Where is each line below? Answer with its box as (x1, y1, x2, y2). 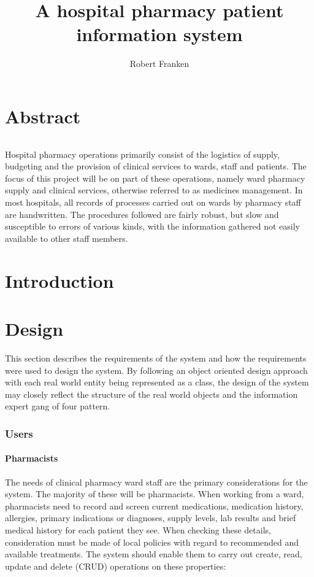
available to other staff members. (5, 231, 128, 244)
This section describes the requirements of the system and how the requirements (5, 351, 307, 364)
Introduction (5, 268, 114, 293)
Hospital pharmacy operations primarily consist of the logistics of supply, (5, 147, 280, 160)
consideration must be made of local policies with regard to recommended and (5, 535, 299, 548)
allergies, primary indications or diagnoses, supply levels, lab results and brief (5, 511, 296, 524)
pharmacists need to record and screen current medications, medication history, (5, 499, 304, 512)
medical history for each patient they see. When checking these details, (5, 523, 271, 536)
